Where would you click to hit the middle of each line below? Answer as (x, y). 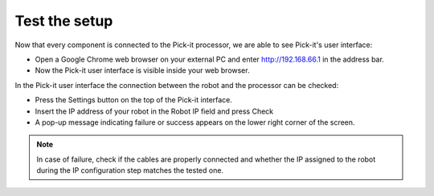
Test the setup (64, 21)
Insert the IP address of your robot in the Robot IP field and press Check (154, 111)
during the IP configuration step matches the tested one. (130, 170)
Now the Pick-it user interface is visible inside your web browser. (142, 70)
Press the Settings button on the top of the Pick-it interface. (134, 100)
